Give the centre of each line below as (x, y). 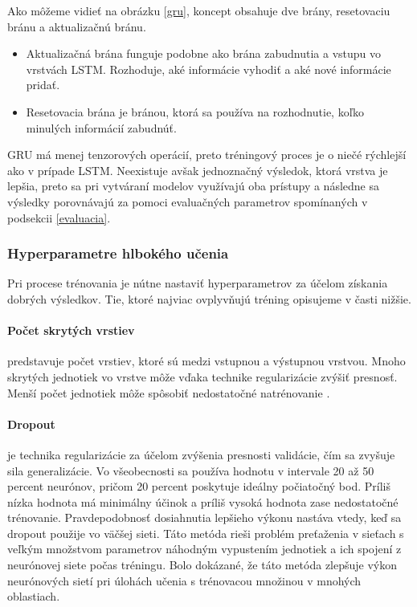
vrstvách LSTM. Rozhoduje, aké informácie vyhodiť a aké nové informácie (208, 69)
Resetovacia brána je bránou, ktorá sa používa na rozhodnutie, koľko (195, 111)
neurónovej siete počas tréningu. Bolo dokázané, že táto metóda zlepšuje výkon (202, 565)
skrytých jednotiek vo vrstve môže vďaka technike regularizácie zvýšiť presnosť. (202, 376)
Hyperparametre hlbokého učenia (118, 253)
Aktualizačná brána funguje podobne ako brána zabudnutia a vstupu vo (204, 53)
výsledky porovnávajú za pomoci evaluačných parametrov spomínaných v (188, 201)
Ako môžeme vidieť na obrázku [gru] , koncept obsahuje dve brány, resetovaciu (199, 10)
